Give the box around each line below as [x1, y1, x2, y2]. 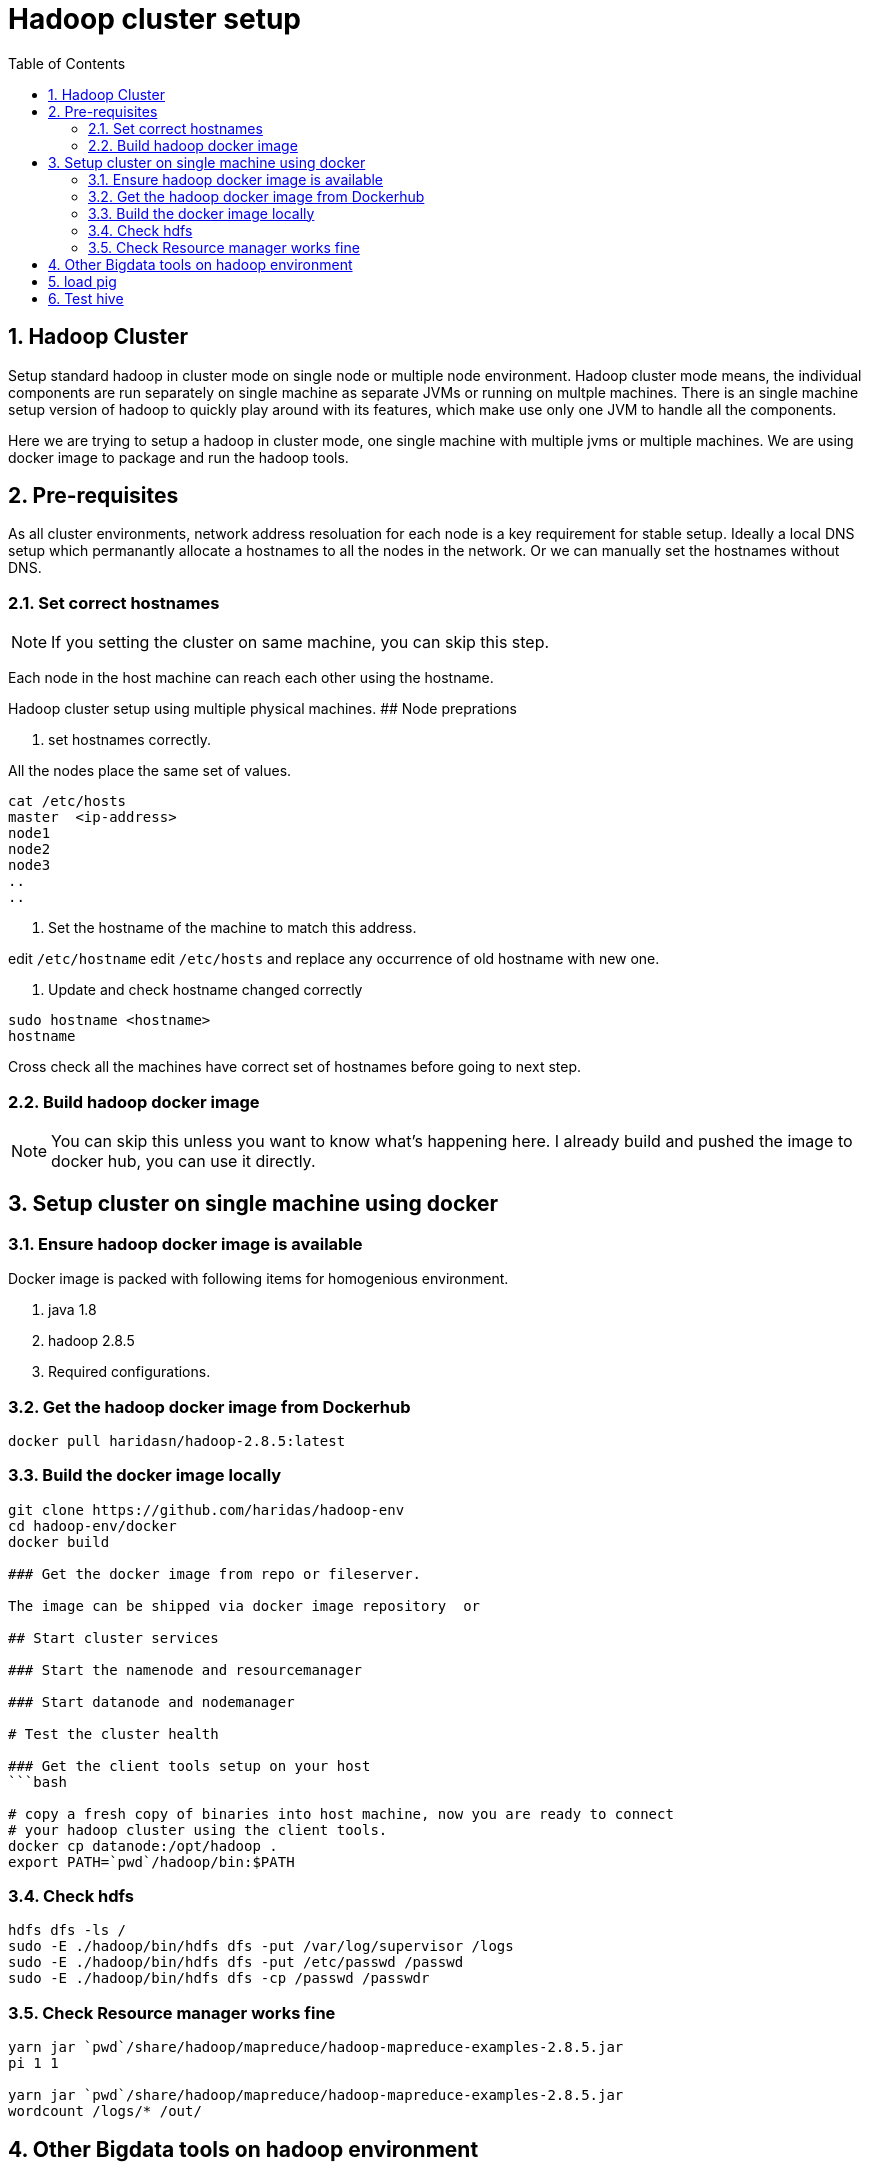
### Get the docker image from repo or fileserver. [8, 1565, 422, 1582]
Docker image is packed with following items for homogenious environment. [8, 1270, 509, 1288]
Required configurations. [48, 1363, 211, 1381]
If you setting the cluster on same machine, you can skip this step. [51, 632, 550, 653]
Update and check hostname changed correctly [48, 981, 363, 999]
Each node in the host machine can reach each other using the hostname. [8, 669, 494, 687]
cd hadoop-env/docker [8, 1517, 177, 1534]
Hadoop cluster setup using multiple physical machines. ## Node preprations [8, 700, 517, 718]
